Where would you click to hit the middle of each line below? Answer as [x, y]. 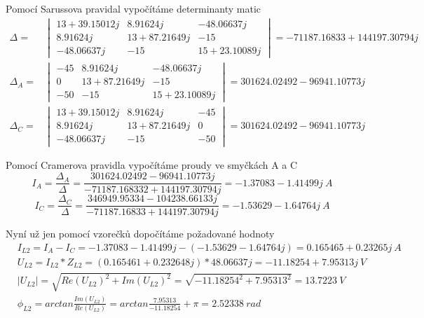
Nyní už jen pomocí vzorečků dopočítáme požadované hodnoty [140, 234]
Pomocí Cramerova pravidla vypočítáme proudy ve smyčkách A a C [152, 165]
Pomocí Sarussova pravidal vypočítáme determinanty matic [134, 8]
